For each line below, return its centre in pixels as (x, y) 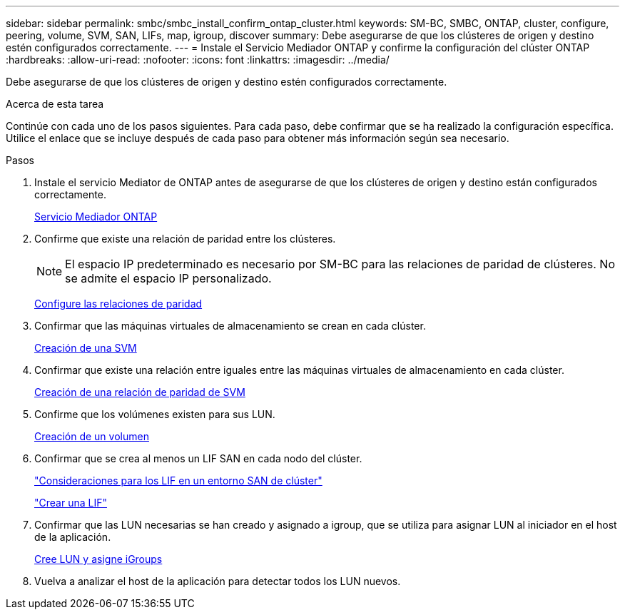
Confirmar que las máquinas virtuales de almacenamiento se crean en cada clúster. (230, 326)
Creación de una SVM (86, 348)
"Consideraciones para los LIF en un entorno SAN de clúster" (178, 481)
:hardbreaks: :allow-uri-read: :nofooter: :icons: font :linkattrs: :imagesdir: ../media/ (198, 60)
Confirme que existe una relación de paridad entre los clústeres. (185, 239)
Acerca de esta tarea (55, 104)
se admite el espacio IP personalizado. (168, 278)
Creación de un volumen (92, 436)
